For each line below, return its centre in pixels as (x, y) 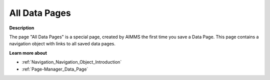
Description (22, 28)
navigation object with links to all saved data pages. (62, 44)
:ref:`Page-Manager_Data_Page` (55, 69)
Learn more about (28, 53)
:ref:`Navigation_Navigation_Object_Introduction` (72, 62)
